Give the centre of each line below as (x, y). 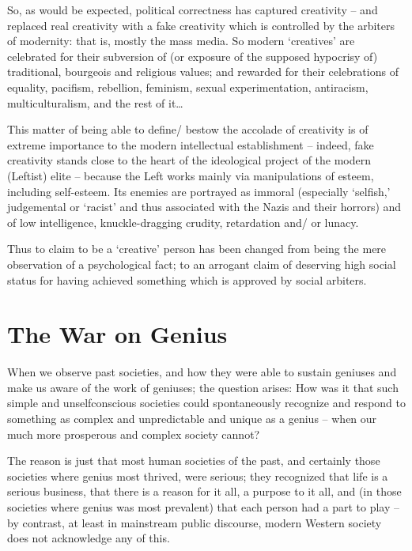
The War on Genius (117, 334)
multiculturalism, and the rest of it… (95, 102)
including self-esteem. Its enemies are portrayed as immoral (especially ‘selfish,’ (199, 191)
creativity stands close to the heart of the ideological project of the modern (189, 160)
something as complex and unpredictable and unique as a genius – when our (192, 418)
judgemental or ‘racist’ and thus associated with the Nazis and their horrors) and (204, 207)
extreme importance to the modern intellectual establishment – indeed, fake (191, 144)
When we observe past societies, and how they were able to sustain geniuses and (202, 372)
